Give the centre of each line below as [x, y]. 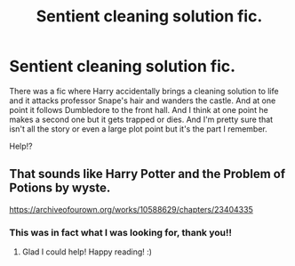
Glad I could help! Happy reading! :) [87, 252]
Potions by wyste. [60, 188]
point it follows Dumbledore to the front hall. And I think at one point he [139, 109]
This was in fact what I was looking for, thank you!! [121, 232]
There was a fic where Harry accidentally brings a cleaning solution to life [144, 91]
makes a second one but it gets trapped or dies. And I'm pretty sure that [141, 119]
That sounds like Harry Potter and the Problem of [147, 174]
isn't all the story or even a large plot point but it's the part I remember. [139, 129]
